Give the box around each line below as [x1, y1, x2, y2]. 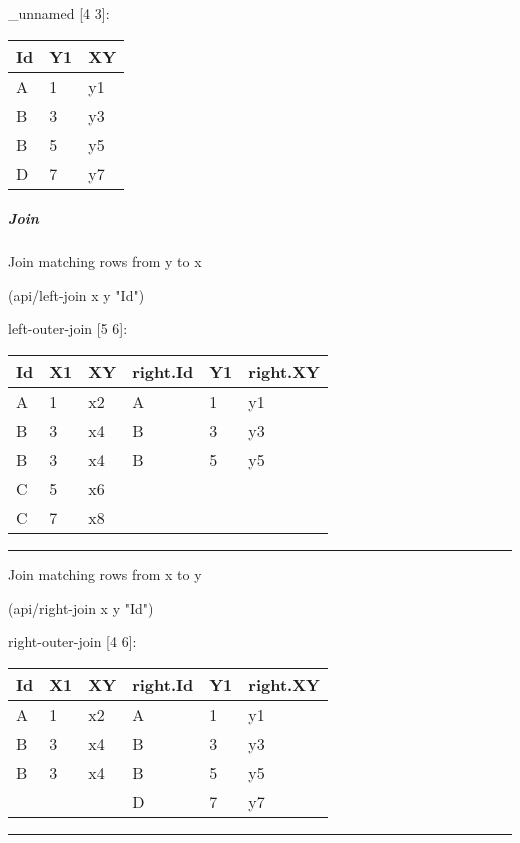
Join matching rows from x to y [8, 563, 202, 584]
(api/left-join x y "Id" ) [8, 284, 145, 305]
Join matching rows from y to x [8, 251, 202, 272]
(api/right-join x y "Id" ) [8, 597, 154, 618]
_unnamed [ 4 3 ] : [8, 3, 110, 23]
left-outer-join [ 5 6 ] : [8, 318, 128, 339]
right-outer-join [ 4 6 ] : [8, 631, 137, 652]
